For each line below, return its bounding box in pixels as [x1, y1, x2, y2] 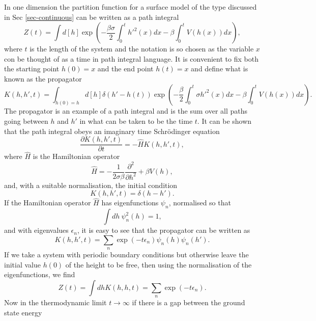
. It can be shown [197, 116, 252, 126]
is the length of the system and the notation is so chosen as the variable [30, 43, 254, 54]
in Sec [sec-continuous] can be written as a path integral [4, 11, 179, 22]
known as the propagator [4, 73, 82, 84]
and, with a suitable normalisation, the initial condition [4, 179, 178, 190]
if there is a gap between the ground [132, 297, 245, 308]
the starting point [4, 63, 60, 74]
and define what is [191, 63, 248, 74]
